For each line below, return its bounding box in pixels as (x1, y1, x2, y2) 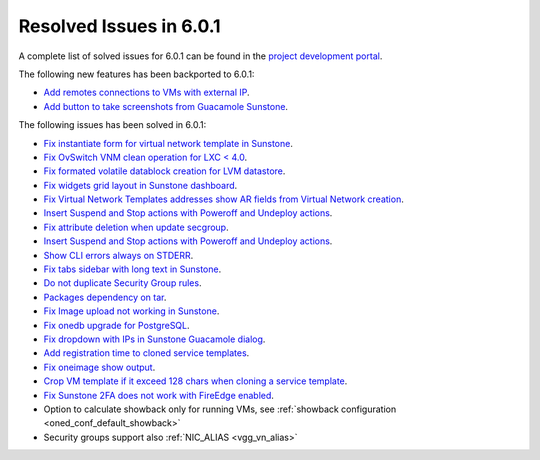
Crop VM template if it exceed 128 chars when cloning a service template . (43, 375, 348, 387)
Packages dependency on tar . (43, 291, 167, 303)
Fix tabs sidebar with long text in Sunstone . (43, 263, 222, 275)
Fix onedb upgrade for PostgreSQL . (43, 319, 190, 331)
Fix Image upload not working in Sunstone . (43, 305, 220, 317)
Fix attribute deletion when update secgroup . (43, 221, 229, 233)
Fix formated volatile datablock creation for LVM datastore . (43, 165, 286, 177)
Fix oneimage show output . (43, 361, 156, 373)
